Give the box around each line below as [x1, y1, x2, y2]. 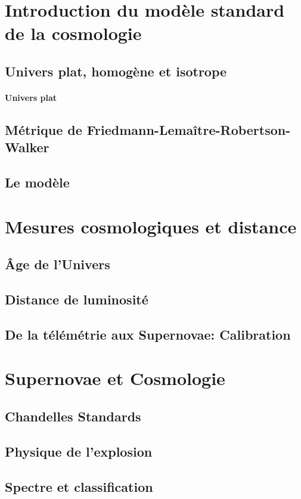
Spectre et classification [5, 477, 153, 495]
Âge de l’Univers [5, 255, 110, 273]
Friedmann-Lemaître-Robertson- [86, 120, 291, 138]
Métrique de [5, 120, 82, 138]
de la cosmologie [5, 21, 142, 45]
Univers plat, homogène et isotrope [5, 61, 227, 80]
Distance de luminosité [5, 290, 148, 309]
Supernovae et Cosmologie [5, 366, 225, 390]
